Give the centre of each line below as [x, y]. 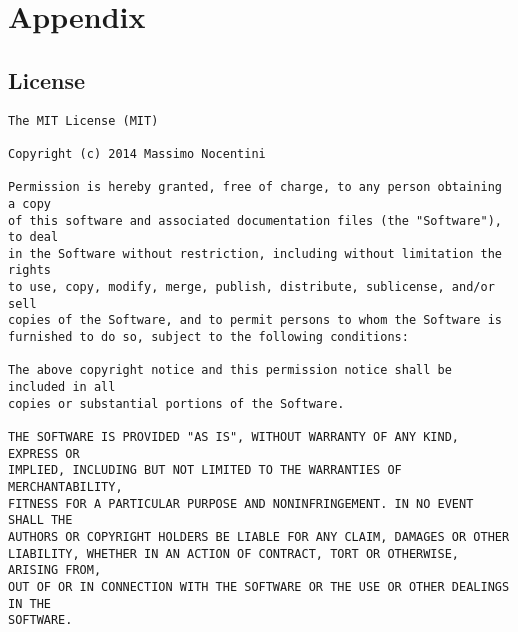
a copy [29, 203]
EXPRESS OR [44, 453]
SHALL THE [40, 520]
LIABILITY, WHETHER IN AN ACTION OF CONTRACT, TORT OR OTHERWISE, [234, 553]
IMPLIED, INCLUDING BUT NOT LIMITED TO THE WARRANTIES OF [205, 470]
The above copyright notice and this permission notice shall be [230, 370]
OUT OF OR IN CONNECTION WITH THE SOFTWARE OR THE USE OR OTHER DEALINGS [259, 586]
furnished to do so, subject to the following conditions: [208, 337]
